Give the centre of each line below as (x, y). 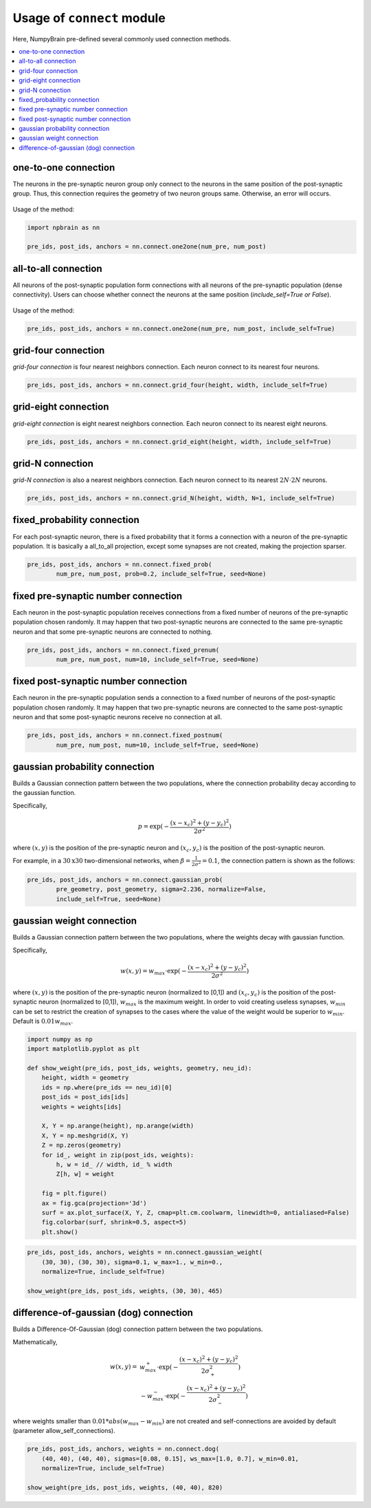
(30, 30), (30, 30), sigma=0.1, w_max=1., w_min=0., (132, 1262)
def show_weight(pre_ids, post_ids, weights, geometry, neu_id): (139, 1068)
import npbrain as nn (64, 227)
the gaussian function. (44, 793)
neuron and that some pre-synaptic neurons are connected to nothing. (112, 631)
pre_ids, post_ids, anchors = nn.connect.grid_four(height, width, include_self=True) (178, 385)
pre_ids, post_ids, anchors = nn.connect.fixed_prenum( (123, 650)
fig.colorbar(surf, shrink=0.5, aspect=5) (114, 1222)
